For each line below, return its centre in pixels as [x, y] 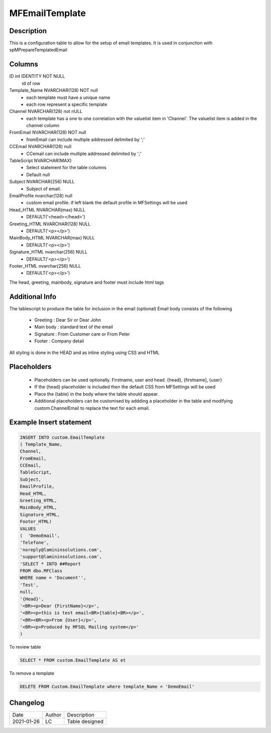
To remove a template [32, 673]
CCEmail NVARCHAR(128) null [40, 147]
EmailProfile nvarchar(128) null [41, 196]
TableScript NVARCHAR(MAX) [41, 161]
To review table [25, 647]
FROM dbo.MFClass [41, 571]
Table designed [85, 721]
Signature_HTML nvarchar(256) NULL [48, 252]
